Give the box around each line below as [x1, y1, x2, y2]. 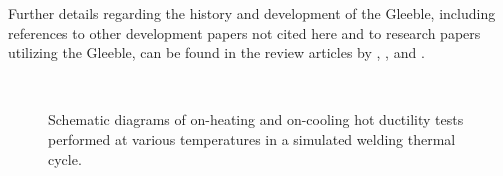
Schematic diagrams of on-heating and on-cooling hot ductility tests [48, 109, 464, 130]
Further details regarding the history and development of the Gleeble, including [8, 3, 496, 23]
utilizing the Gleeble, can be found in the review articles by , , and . [8, 42, 425, 63]
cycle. [48, 148, 82, 169]
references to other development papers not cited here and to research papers [8, 22, 481, 43]
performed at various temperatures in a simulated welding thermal [48, 128, 456, 149]
